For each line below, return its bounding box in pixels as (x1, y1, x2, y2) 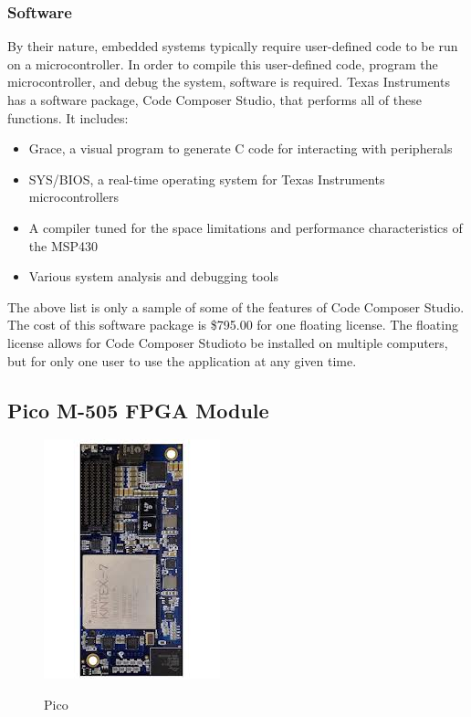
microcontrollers (28, 187, 119, 206)
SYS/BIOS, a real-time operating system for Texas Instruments (28, 169, 385, 188)
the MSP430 (28, 236, 99, 255)
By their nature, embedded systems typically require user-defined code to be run (7, 37, 458, 56)
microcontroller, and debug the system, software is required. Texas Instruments (7, 72, 450, 91)
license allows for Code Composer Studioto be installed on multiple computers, (7, 332, 448, 352)
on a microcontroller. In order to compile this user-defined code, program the (7, 54, 438, 73)
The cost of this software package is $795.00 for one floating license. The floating (7, 315, 458, 334)
